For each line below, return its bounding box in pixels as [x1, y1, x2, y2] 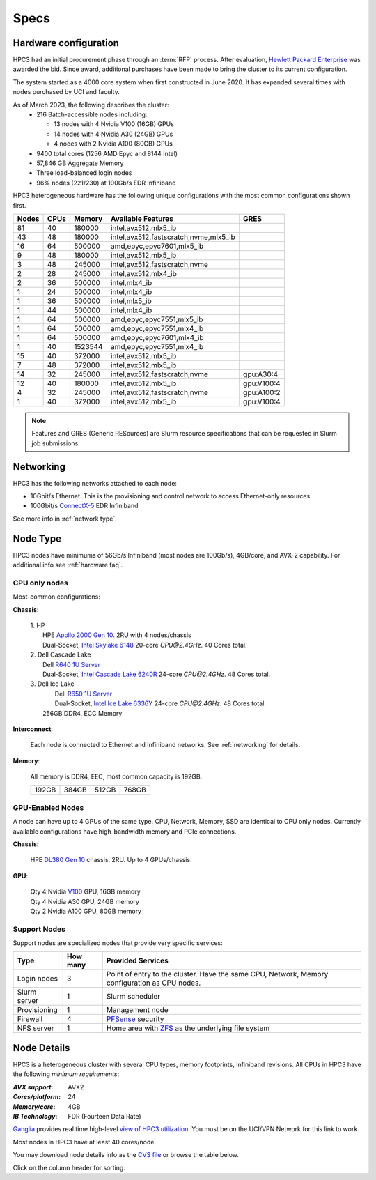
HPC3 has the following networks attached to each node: [13, 479, 178, 487]
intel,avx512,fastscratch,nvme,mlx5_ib [110, 232, 236, 242]
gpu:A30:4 [242, 369, 279, 379]
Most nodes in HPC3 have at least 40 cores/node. [13, 1137, 157, 1146]
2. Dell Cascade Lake [30, 650, 91, 659]
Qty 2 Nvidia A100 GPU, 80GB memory [30, 907, 142, 915]
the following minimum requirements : [13, 1070, 120, 1078]
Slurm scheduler [106, 992, 161, 1002]
